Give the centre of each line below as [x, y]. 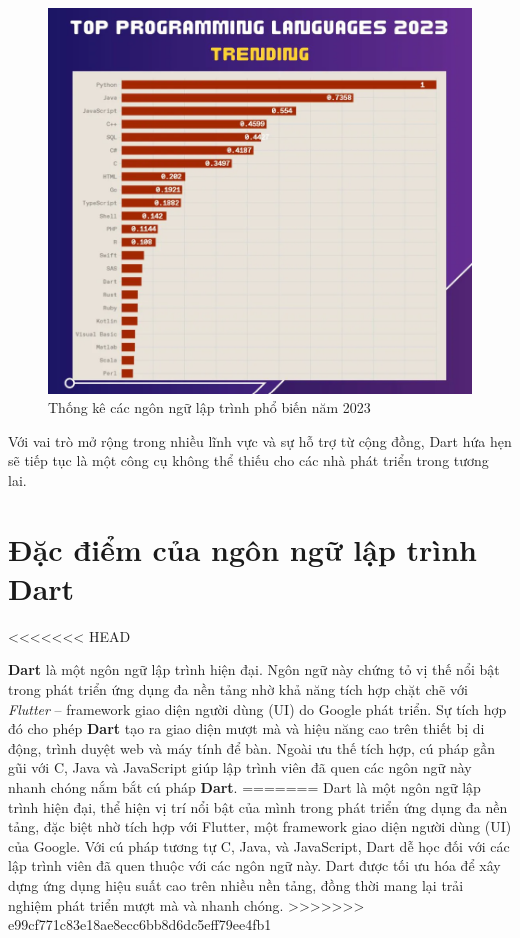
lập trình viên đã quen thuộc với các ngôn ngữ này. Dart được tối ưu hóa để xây [254, 865]
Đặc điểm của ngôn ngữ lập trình [243, 548]
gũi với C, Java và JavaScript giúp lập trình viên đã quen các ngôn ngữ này [240, 767]
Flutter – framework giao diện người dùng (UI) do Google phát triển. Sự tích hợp [257, 708]
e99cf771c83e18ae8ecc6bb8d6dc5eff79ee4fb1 [140, 924]
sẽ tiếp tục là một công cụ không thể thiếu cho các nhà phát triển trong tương [248, 460]
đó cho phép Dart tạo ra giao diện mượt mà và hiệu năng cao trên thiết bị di [246, 728]
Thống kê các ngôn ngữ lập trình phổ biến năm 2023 [209, 407]
